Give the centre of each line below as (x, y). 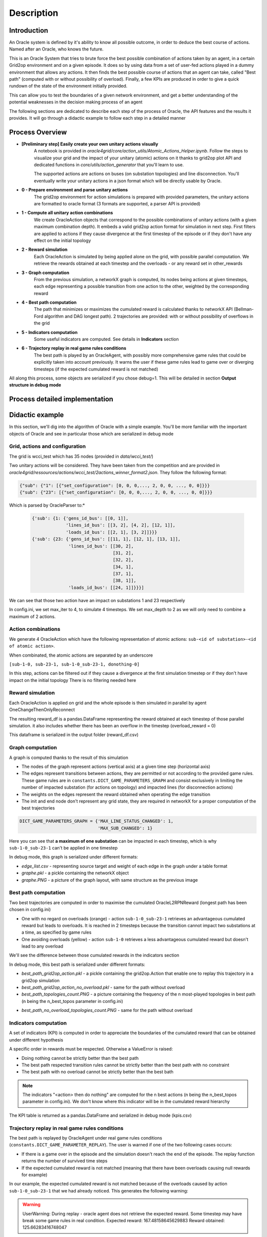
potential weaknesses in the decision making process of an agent (76, 102)
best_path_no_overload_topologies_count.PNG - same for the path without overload (107, 1010)
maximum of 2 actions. (32, 617)
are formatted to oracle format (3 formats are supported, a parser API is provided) (117, 204)
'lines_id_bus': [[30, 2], (101, 546)
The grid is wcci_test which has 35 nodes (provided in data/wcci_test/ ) (81, 456)
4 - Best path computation (49, 302)
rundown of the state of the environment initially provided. (68, 86)
